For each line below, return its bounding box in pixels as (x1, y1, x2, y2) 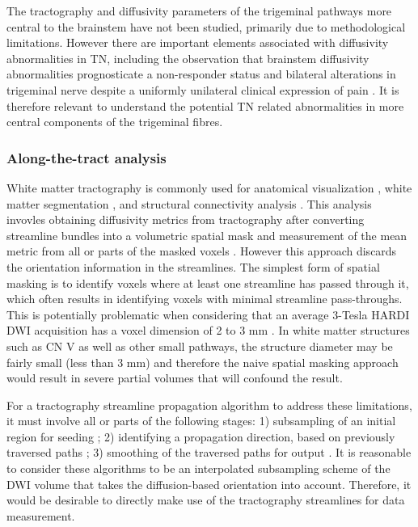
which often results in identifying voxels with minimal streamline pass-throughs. (6, 290, 403, 307)
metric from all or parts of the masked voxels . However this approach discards (6, 242, 397, 259)
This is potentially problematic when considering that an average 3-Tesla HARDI (6, 306, 410, 323)
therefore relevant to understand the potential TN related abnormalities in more (6, 97, 404, 114)
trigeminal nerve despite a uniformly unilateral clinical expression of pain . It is (6, 81, 399, 98)
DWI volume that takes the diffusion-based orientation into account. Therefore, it (6, 475, 412, 492)
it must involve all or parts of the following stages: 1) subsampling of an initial (6, 412, 396, 429)
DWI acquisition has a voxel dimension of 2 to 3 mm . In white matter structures (6, 322, 410, 339)
